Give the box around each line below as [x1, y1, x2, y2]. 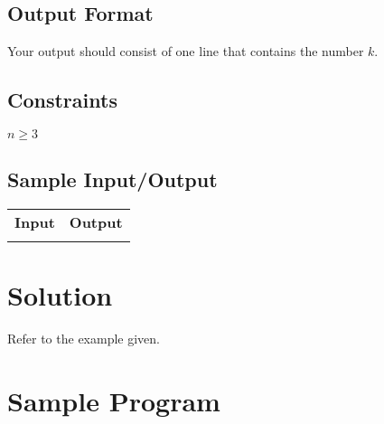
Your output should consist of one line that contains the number [7, 42, 364, 61]
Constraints [7, 86, 117, 114]
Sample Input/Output [7, 165, 218, 193]
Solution [7, 277, 113, 314]
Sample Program [7, 382, 220, 419]
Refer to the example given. [7, 329, 160, 348]
